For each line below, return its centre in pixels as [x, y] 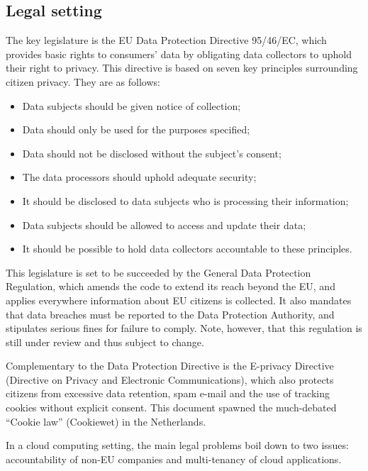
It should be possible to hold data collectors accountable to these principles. [187, 249]
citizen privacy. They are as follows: [83, 81]
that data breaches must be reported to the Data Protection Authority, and [170, 314]
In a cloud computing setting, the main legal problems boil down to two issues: [177, 445]
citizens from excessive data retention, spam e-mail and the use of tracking [168, 393]
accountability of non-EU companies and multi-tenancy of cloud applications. [174, 459]
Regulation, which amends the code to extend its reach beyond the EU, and [171, 286]
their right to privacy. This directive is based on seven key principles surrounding [182, 68]
